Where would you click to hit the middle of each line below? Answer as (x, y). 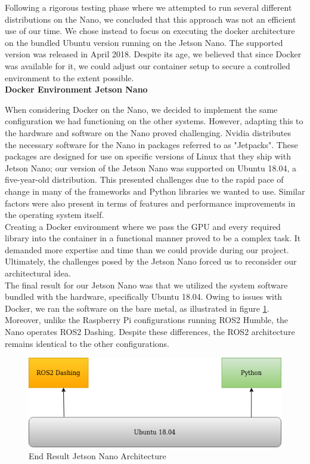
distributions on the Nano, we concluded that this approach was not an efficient (151, 19)
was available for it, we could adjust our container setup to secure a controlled (148, 65)
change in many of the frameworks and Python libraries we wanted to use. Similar (155, 191)
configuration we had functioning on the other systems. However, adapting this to (154, 121)
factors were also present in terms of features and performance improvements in (150, 203)
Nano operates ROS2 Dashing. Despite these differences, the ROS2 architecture (150, 332)
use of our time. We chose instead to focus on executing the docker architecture (150, 31)
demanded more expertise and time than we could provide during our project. (147, 249)
